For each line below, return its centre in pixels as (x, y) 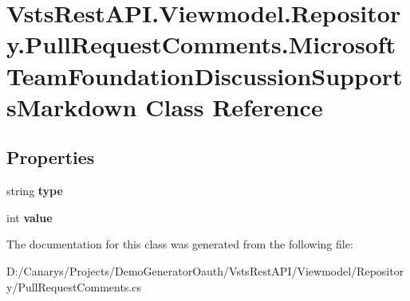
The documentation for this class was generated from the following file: (180, 244)
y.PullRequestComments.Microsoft (201, 44)
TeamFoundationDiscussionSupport (205, 75)
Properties (51, 157)
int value (30, 217)
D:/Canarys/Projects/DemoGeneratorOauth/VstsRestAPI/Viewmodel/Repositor (205, 270)
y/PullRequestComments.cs (74, 286)
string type (35, 191)
